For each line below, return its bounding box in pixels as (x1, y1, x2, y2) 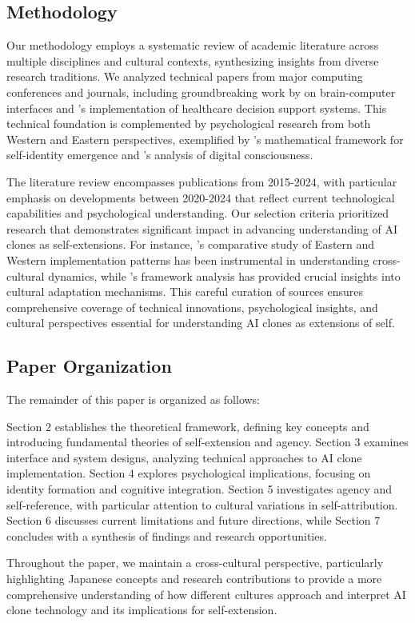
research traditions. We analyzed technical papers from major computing (6, 68, 363, 85)
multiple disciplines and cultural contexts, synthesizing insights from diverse (6, 52, 379, 69)
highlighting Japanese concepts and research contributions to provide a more (6, 570, 382, 587)
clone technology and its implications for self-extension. (6, 601, 277, 618)
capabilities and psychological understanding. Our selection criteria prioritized (6, 205, 389, 222)
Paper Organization (6, 353, 172, 378)
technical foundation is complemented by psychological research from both (6, 115, 371, 132)
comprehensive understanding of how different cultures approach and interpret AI (6, 585, 406, 602)
